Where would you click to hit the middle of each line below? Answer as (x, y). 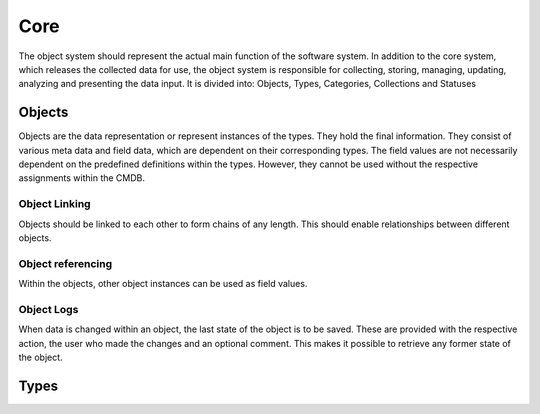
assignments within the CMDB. (81, 178)
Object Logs (48, 309)
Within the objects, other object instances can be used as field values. (163, 284)
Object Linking (54, 204)
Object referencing (65, 263)
